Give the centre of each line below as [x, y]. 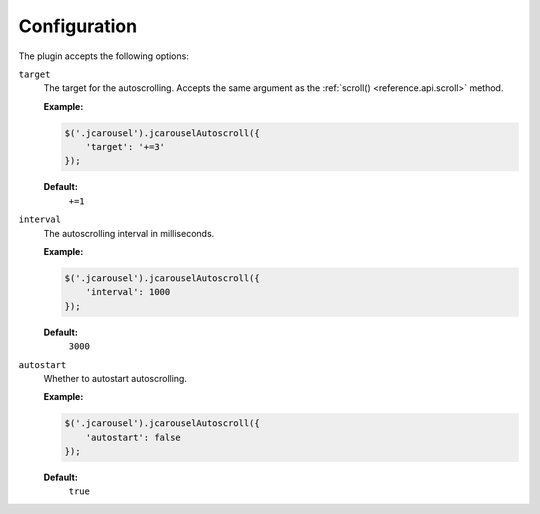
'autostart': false [133, 437]
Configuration [78, 26]
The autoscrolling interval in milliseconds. [129, 233]
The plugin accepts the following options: [103, 56]
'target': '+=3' [125, 147]
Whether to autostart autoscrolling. [115, 378]
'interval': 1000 [128, 292]
